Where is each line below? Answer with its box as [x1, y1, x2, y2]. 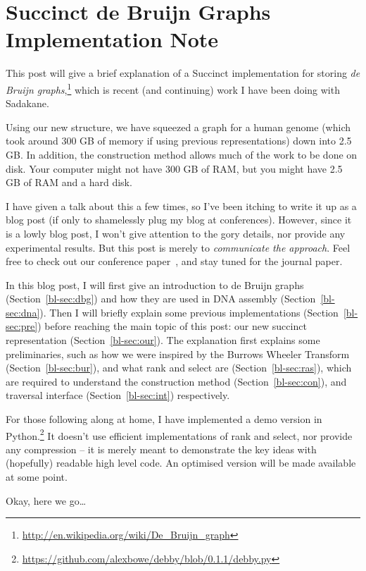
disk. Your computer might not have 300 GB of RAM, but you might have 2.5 [6, 161, 343, 176]
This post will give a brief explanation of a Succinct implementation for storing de [6, 66, 360, 80]
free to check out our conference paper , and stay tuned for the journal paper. [6, 254, 343, 269]
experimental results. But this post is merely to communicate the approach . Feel [6, 240, 351, 254]
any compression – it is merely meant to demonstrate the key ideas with [6, 441, 317, 456]
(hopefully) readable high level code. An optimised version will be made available [6, 455, 356, 470]
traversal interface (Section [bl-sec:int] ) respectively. [6, 388, 230, 403]
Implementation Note [6, 25, 219, 54]
